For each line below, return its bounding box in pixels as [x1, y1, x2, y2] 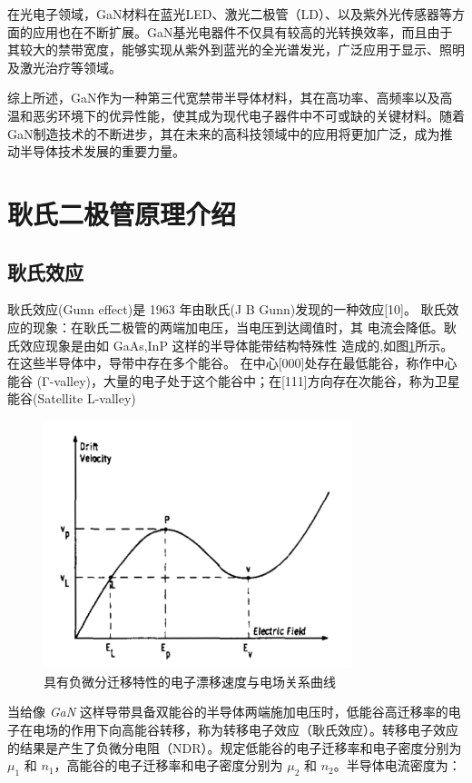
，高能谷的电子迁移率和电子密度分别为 [54, 756, 283, 775]
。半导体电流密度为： [333, 756, 461, 775]
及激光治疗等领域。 [7, 57, 122, 76]
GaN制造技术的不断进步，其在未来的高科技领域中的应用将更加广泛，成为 [7, 124, 440, 143]
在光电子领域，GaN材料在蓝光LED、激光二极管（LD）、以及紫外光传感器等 [7, 5, 452, 23]
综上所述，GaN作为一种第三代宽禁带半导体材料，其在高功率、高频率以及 [7, 88, 440, 107]
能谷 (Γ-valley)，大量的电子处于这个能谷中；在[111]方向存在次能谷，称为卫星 [7, 371, 460, 390]
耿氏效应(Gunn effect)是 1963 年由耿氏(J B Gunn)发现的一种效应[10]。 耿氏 [7, 300, 447, 319]
